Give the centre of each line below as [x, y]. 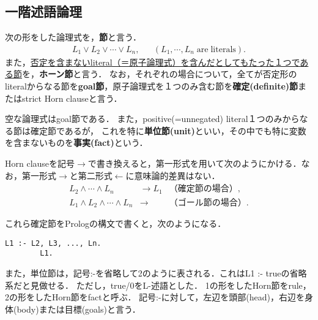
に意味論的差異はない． [173, 175]
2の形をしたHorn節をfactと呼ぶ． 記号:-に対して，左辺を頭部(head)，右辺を [155, 297]
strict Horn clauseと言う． [72, 98]
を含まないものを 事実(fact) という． [76, 143]
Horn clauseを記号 [40, 163]
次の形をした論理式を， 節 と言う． [73, 37]
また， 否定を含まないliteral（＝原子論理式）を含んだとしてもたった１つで [153, 62]
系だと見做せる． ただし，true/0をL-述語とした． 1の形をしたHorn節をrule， [158, 285]
